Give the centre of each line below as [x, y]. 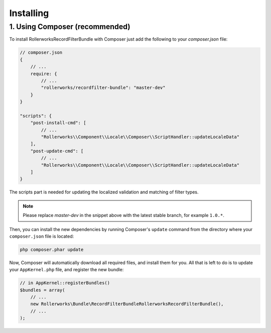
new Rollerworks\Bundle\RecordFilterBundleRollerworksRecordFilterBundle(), [127, 304]
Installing [29, 13]
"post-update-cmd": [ [57, 151]
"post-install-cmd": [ [58, 123]
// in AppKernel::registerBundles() [65, 283]
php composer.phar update [52, 249]
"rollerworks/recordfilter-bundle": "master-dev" [103, 88]
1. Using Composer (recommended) [70, 27]
